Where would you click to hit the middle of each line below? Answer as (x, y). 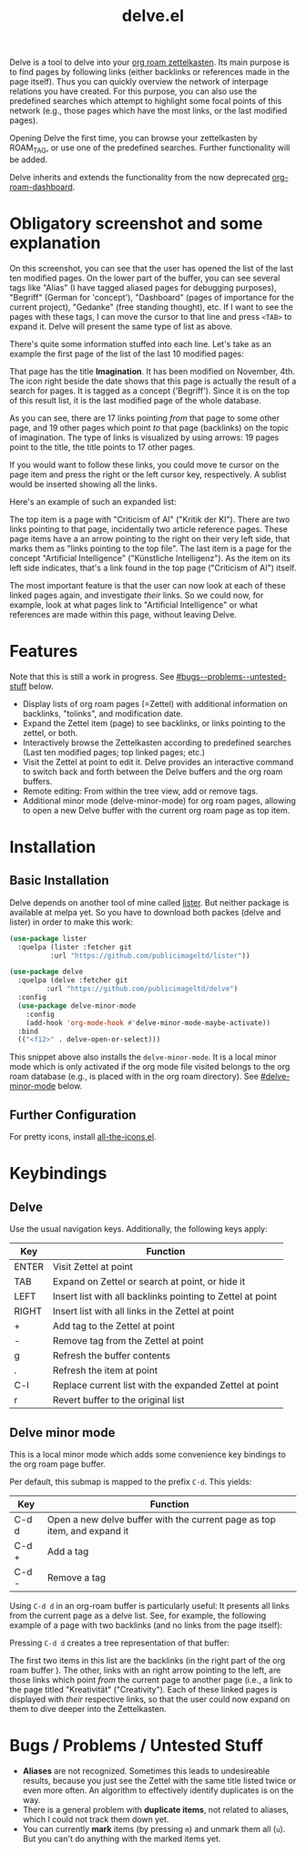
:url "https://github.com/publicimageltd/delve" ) (142, 989)
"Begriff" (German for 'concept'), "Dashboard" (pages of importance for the (152, 297)
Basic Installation (59, 880)
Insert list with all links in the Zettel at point (143, 1311)
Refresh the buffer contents (112, 1356)
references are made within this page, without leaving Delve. (123, 614)
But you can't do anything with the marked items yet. (122, 1838)
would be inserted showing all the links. (83, 484)
